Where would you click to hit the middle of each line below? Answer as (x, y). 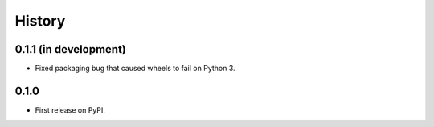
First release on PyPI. (70, 110)
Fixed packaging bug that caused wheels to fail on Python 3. (135, 69)
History (40, 21)
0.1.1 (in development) (70, 49)
